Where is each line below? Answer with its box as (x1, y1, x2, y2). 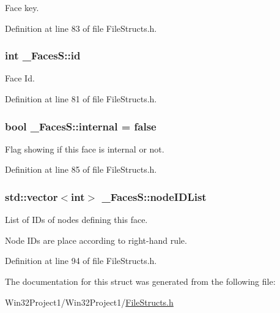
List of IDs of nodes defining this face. (5, 213, 148, 226)
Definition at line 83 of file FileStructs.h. (5, 21, 157, 34)
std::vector (5, 189, 58, 204)
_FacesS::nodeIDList (101, 189, 207, 204)
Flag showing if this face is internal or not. (5, 142, 164, 155)
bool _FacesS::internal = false (5, 118, 157, 134)
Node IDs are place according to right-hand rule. (5, 233, 187, 246)
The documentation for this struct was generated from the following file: (5, 275, 276, 287)
